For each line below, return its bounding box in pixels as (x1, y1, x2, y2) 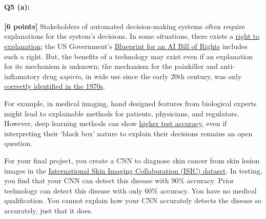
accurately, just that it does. (4, 205, 93, 215)
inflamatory (4, 70, 40, 81)
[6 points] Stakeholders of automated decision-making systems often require (4, 20, 245, 31)
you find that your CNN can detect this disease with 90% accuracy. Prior (4, 175, 234, 186)
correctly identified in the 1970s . (4, 81, 105, 91)
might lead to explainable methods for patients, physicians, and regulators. (4, 108, 239, 118)
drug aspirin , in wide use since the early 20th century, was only (43, 70, 242, 81)
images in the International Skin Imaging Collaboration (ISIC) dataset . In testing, (4, 165, 262, 176)
